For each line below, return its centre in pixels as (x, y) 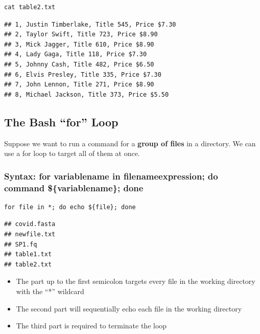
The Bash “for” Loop (61, 121)
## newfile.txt (30, 235)
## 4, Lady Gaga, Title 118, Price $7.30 (76, 54)
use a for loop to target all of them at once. (72, 153)
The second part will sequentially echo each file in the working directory (129, 308)
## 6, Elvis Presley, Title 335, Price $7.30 (83, 74)
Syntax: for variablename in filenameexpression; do (111, 176)
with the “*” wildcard (50, 291)
